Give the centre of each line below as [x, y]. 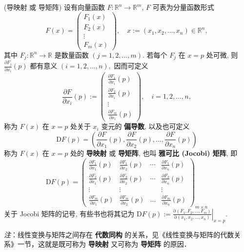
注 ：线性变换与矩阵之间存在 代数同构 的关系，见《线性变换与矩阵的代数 [119, 234]
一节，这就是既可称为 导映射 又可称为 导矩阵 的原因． [104, 244]
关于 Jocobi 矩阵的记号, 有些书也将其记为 [69, 213]
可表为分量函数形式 [183, 7]
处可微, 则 [222, 54]
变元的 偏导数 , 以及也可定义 [145, 126]
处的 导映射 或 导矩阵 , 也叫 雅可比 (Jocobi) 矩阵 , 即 [154, 153]
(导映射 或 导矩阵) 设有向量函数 [54, 7]
